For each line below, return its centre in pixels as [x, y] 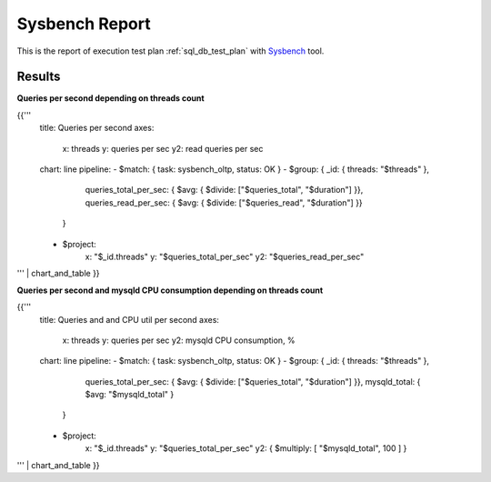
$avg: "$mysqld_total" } [130, 395]
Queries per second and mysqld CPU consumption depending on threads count [170, 290]
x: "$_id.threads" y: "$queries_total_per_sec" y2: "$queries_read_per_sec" [225, 256]
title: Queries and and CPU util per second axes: [130, 319]
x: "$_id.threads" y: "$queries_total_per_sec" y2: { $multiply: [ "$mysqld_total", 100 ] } [246, 448]
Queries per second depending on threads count [110, 98]
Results [39, 77]
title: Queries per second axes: [97, 128]
